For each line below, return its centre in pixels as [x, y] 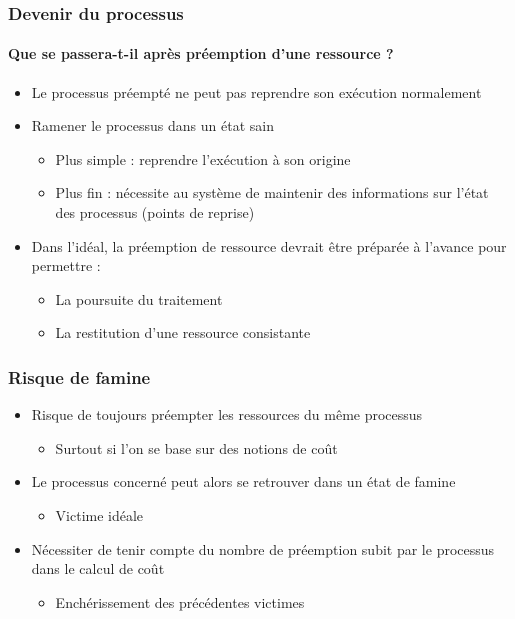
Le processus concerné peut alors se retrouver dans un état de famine [243, 481]
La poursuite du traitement [139, 298]
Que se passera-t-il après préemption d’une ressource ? [201, 53]
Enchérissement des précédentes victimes [180, 601]
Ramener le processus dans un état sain [152, 125]
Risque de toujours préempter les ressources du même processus [227, 414]
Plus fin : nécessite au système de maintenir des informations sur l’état [272, 192]
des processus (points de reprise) [155, 212]
